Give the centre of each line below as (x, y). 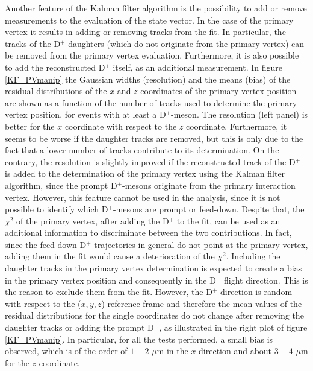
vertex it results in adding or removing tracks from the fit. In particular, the (145, 32)
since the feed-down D (46, 244)
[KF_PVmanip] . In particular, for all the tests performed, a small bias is (139, 339)
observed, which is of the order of (66, 351)
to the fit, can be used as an (228, 220)
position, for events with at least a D (98, 114)
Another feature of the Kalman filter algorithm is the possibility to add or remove (156, 8)
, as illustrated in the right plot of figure (233, 327)
